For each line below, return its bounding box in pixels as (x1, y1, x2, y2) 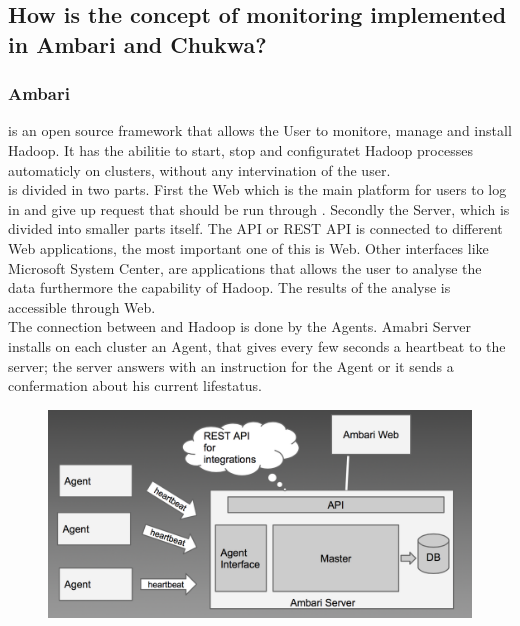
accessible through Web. (8, 296, 156, 317)
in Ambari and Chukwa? (8, 28, 267, 59)
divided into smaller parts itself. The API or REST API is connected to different (8, 218, 503, 239)
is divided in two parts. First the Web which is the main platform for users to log (8, 179, 507, 200)
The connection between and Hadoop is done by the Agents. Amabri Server (8, 316, 472, 337)
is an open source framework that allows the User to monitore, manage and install (8, 120, 512, 141)
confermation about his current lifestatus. (8, 375, 262, 396)
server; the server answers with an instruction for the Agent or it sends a (8, 355, 454, 376)
